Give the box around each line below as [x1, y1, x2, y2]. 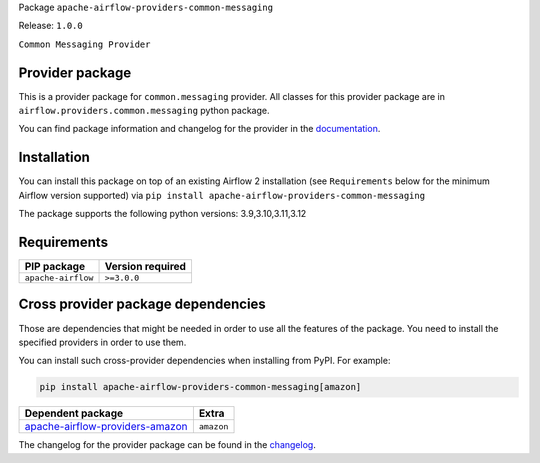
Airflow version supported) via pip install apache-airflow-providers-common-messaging [18, 189, 425, 201]
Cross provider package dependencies [18, 296, 267, 313]
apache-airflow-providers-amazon [24, 420, 188, 434]
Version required [104, 260, 187, 274]
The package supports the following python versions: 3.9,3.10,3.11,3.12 [18, 208, 307, 220]
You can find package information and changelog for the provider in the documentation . [18, 123, 381, 135]
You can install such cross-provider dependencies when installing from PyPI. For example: [18, 355, 391, 367]
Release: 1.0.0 [18, 20, 84, 32]
